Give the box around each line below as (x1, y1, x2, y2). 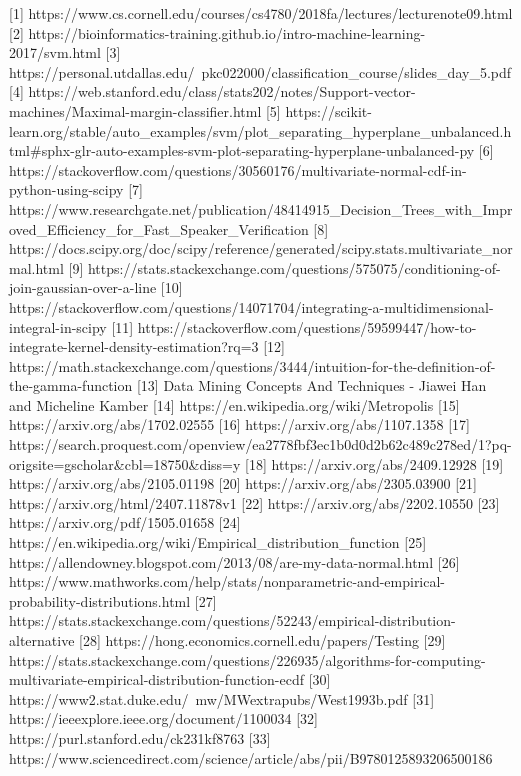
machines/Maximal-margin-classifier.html (9, 100, 262, 121)
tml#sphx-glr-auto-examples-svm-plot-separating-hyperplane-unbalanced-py (9, 140, 475, 161)
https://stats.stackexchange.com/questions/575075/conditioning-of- (87, 257, 501, 278)
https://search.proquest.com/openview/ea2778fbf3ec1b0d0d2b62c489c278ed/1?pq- (9, 434, 512, 455)
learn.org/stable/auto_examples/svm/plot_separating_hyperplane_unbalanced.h (9, 120, 512, 141)
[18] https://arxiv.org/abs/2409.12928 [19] (245, 453, 504, 474)
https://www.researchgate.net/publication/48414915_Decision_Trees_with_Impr (9, 198, 513, 219)
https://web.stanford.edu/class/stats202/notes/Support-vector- (28, 81, 416, 102)
